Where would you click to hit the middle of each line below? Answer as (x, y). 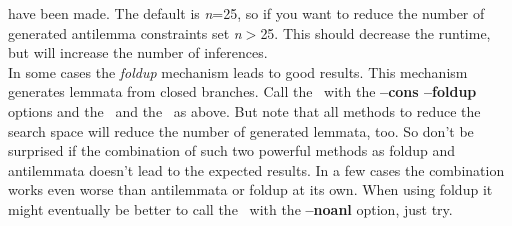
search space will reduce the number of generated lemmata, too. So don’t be (241, 130)
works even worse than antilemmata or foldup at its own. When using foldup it (250, 189)
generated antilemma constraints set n (125, 32)
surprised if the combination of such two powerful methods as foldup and (231, 150)
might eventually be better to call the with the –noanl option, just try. (230, 208)
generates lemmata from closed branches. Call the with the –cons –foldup (242, 91)
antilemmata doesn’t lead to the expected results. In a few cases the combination (256, 169)
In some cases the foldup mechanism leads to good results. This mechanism (238, 71)
